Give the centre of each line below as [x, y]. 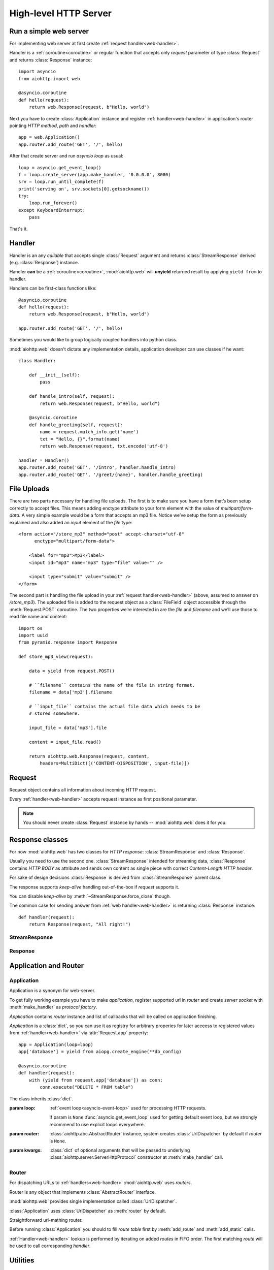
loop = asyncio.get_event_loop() [60, 167]
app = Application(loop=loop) [56, 1044]
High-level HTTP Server [60, 13]
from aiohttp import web [49, 78]
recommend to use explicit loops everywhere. [97, 1124]
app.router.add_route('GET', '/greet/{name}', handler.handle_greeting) [111, 474]
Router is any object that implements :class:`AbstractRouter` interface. [83, 1192]
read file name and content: [38, 617]
